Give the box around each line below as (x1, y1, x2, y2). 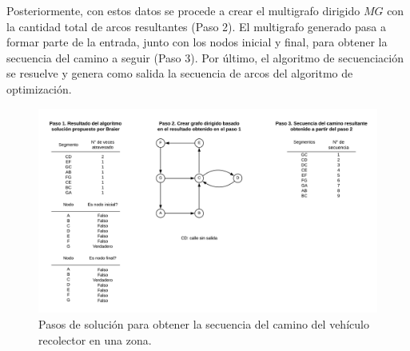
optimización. (6, 80, 72, 97)
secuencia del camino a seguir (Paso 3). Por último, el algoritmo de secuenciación (6, 49, 404, 66)
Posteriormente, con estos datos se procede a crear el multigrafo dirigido (6, 2, 360, 18)
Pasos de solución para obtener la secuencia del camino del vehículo (38, 316, 369, 333)
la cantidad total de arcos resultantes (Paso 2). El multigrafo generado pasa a (6, 18, 386, 34)
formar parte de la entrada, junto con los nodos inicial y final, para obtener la (6, 34, 388, 50)
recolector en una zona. (38, 331, 152, 348)
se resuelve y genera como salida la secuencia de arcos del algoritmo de (6, 65, 353, 82)
